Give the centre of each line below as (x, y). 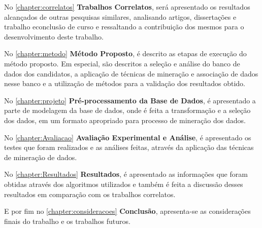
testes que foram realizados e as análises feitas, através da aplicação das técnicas (129, 147)
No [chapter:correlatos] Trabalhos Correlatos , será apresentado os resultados (127, 7)
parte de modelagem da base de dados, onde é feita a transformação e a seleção (127, 110)
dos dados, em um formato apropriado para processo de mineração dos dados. (125, 120)
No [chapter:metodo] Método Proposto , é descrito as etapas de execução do (125, 53)
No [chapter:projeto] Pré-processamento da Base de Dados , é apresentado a (130, 100)
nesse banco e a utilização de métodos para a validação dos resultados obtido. (125, 83)
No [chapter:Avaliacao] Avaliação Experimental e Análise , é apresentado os (128, 137)
